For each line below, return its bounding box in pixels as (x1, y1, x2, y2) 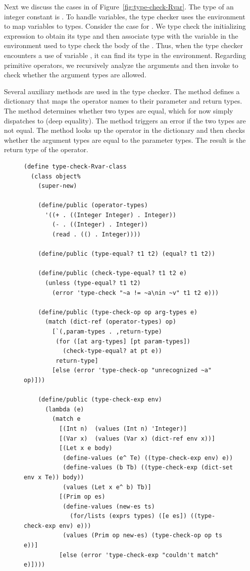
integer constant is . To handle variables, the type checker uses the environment (4, 11, 246, 21)
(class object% (31, 172, 81, 180)
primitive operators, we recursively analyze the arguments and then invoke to (4, 59, 239, 70)
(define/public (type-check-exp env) (38, 396, 162, 403)
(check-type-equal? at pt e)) (62, 347, 162, 355)
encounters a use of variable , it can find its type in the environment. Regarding (4, 50, 246, 60)
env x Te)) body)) (24, 473, 84, 481)
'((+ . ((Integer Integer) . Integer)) (45, 211, 176, 219)
